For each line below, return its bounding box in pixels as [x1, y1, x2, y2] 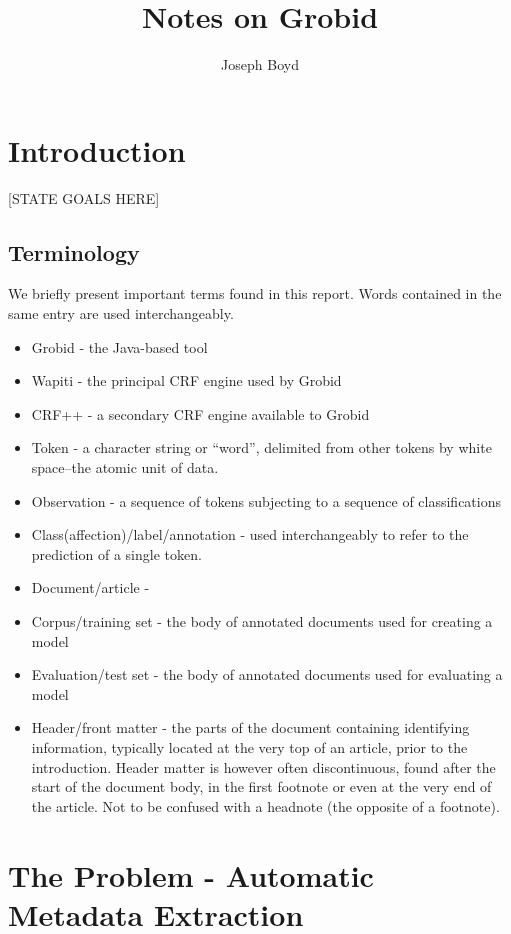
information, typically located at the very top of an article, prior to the [31, 736, 468, 757]
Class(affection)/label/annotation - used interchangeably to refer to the [31, 524, 469, 545]
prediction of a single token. [31, 543, 202, 564]
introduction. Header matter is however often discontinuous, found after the [31, 756, 496, 777]
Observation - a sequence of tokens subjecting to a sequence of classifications [31, 490, 502, 511]
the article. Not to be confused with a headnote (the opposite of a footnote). [31, 795, 500, 816]
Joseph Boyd [221, 54, 299, 75]
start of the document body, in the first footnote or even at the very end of [31, 776, 492, 797]
